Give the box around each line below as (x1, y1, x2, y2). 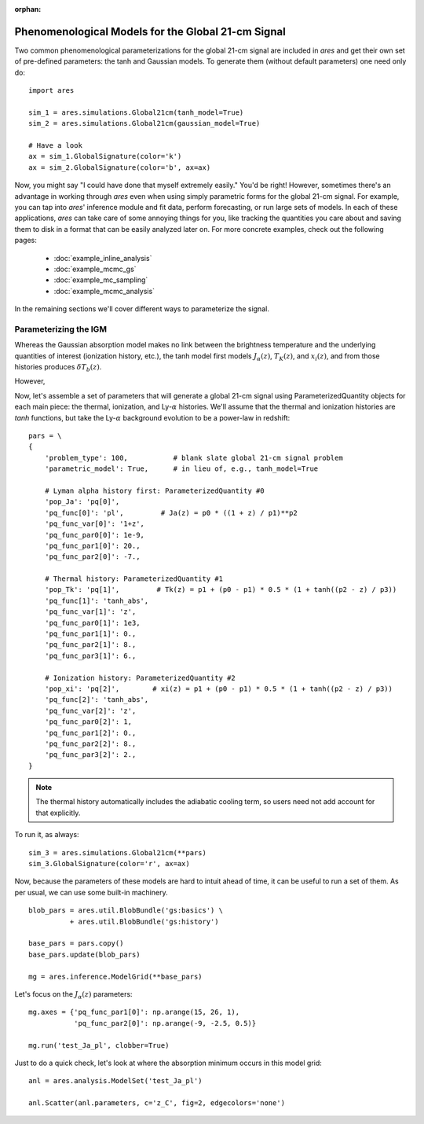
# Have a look (28, 141, 82, 150)
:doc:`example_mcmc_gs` (53, 264, 137, 274)
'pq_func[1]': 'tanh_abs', (44, 596, 149, 605)
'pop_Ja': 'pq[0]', (44, 498, 120, 506)
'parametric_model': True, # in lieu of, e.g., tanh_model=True (44, 465, 319, 473)
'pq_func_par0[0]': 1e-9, (44, 531, 145, 539)
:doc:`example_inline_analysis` (53, 253, 152, 263)
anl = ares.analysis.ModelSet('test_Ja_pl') (28, 1077, 203, 1085)
